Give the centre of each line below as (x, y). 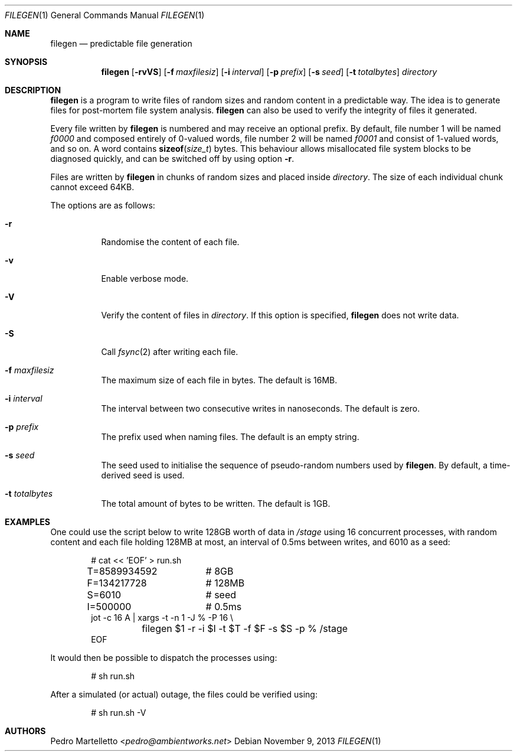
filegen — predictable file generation (121, 43)
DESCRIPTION (33, 90)
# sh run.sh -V (119, 713)
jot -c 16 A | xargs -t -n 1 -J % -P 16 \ (162, 617)
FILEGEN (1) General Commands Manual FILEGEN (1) (105, 15)
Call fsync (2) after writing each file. (170, 352)
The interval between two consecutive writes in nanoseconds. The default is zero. (261, 408)
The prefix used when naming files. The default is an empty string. (230, 437)
